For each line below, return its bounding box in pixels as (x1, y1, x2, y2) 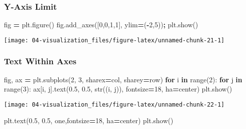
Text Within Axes (4, 55, 77, 67)
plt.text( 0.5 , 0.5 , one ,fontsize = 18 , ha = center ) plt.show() (4, 115, 174, 125)
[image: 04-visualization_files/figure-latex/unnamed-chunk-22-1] (4, 101, 225, 108)
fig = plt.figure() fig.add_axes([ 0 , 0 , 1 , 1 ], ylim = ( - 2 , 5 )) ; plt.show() (4, 19, 198, 30)
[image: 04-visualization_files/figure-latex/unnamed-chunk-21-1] (4, 37, 225, 44)
